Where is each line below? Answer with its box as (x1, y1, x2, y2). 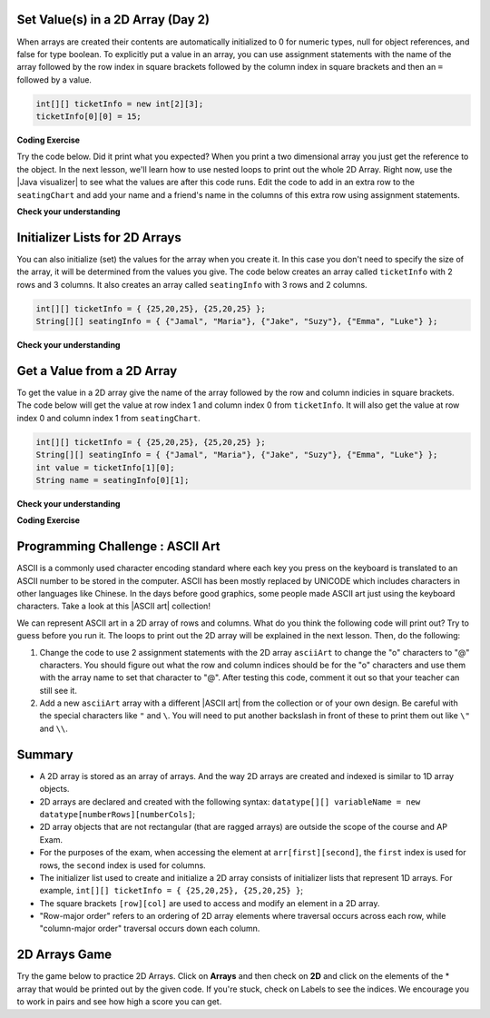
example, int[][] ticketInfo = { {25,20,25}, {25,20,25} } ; (39, 885, 304, 896)
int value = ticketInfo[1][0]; (35, 462, 176, 472)
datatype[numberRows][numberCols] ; (39, 808, 195, 819)
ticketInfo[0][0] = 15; (35, 112, 142, 122)
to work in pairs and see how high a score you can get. (16, 996, 222, 1007)
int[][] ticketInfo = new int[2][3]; (35, 98, 204, 109)
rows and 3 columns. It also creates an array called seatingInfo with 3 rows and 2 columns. (16, 279, 367, 290)
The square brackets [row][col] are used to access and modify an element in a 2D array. (39, 897, 380, 908)
